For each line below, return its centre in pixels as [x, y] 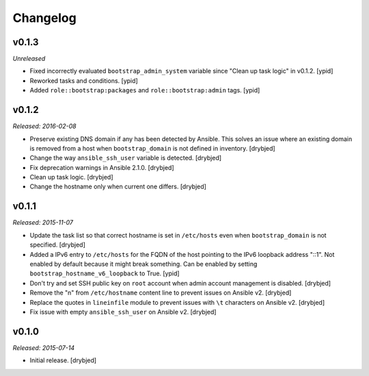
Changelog [44, 18]
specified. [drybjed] [57, 245]
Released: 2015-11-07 [43, 223]
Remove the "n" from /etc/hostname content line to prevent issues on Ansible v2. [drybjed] [161, 293]
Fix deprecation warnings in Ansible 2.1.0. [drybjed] [102, 167]
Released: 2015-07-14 [44, 348]
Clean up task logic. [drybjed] [71, 177]
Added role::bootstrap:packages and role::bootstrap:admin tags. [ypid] [145, 90]
